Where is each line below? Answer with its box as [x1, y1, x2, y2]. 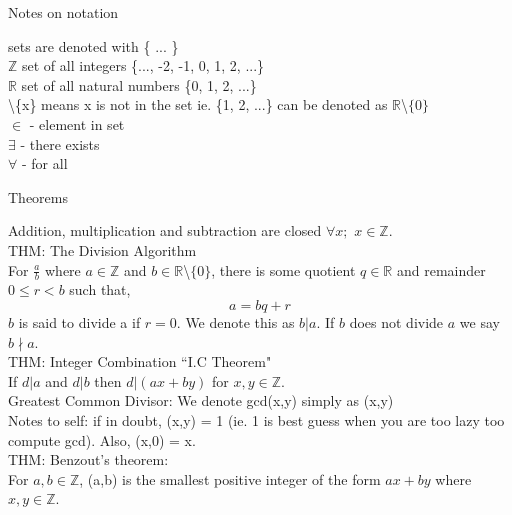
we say [459, 311, 500, 332]
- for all [21, 153, 68, 174]
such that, [69, 279, 131, 300]
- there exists [20, 133, 100, 154]
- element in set [29, 113, 125, 134]
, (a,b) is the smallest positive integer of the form [79, 468, 381, 489]
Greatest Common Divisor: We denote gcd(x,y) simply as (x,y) [8, 390, 394, 411]
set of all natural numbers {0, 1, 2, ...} [21, 74, 257, 95]
